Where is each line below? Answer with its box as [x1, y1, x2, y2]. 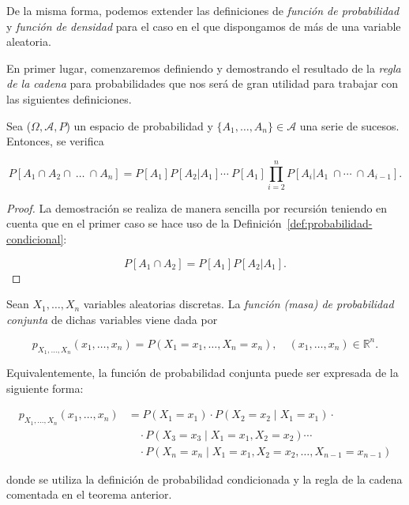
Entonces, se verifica [6, 133, 104, 149]
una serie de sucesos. [299, 117, 400, 134]
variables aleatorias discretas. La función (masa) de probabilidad [83, 296, 394, 312]
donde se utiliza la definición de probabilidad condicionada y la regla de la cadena [6, 470, 403, 487]
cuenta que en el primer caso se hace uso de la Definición [6, 215, 282, 232]
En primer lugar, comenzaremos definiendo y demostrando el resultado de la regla [6, 59, 401, 76]
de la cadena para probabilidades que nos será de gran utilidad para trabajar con [6, 75, 399, 92]
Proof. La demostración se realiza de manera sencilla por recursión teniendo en [6, 199, 388, 216]
